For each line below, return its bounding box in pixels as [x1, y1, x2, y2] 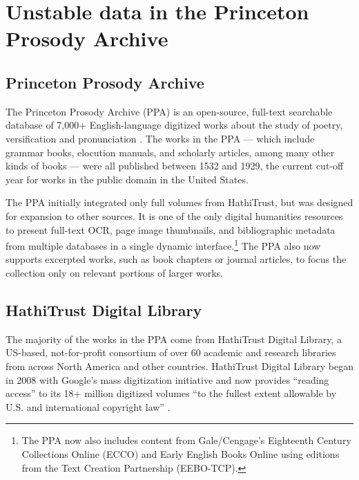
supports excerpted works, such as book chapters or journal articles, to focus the [6, 252, 347, 266]
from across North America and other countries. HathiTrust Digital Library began [6, 358, 353, 373]
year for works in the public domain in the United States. [6, 172, 249, 186]
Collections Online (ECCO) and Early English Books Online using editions [21, 446, 340, 461]
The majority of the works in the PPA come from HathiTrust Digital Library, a [6, 331, 342, 346]
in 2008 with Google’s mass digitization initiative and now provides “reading [6, 372, 329, 387]
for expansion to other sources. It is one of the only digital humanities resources [6, 208, 343, 223]
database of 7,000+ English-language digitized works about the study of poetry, [6, 118, 343, 132]
